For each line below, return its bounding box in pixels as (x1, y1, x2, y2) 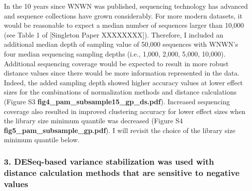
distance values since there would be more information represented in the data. (4, 68, 240, 78)
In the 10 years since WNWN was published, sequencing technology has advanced (4, 1, 248, 11)
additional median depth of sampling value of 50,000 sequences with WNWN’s (4, 39, 238, 49)
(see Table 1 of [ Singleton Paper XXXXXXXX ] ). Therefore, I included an (4, 29, 224, 39)
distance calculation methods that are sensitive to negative (4, 166, 240, 178)
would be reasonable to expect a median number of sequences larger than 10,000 (4, 20, 244, 30)
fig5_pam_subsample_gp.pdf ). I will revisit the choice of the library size (4, 125, 235, 135)
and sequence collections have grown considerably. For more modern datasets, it (4, 10, 243, 20)
